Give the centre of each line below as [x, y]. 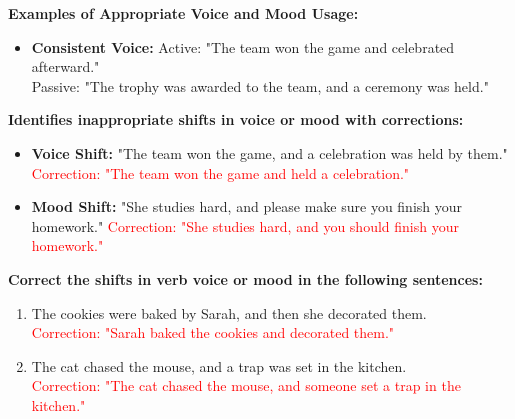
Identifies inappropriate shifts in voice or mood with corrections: [236, 119]
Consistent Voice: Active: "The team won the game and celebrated [243, 46]
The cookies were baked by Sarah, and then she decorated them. [229, 312]
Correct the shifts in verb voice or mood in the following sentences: [245, 278]
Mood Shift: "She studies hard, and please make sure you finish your [247, 206]
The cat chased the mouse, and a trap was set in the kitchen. [219, 365]
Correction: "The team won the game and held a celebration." [220, 172]
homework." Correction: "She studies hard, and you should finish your [245, 225]
